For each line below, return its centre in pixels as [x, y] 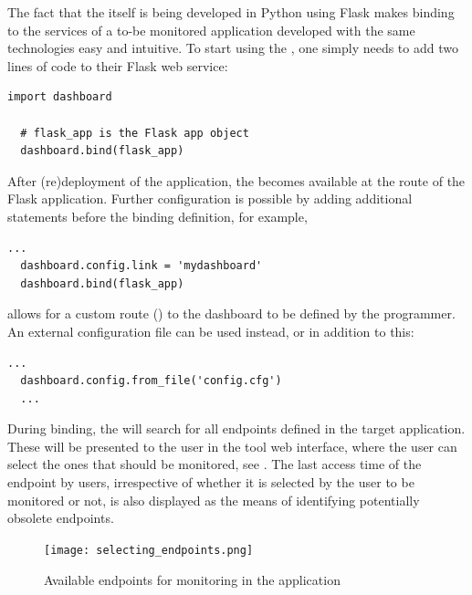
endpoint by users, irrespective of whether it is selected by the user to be [211, 482]
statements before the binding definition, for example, [157, 216]
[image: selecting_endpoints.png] [149, 550]
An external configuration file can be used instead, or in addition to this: [211, 331]
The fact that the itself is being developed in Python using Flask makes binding [231, 12]
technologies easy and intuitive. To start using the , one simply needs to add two [233, 48]
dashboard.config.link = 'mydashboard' [142, 266]
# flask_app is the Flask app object [135, 133]
